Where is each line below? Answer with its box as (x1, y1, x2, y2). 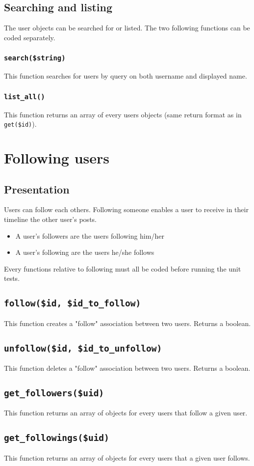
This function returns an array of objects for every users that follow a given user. (4, 408, 248, 418)
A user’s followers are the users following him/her (15, 230, 164, 241)
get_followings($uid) (4, 433, 109, 443)
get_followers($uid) (4, 388, 104, 399)
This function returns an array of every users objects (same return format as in (4, 109, 242, 119)
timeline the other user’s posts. (4, 214, 97, 224)
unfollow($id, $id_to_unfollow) (4, 343, 162, 354)
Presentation (4, 181, 70, 196)
